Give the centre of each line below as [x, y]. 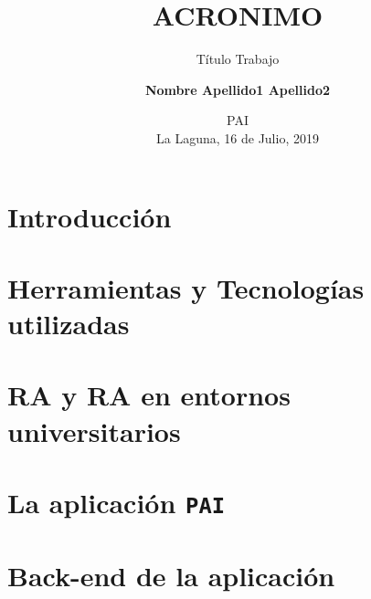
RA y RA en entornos [149, 395]
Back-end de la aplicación [171, 575]
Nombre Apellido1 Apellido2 [238, 89]
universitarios [94, 431]
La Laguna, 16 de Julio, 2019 [238, 137]
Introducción [90, 216]
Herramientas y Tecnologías [186, 287]
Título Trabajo [238, 59]
